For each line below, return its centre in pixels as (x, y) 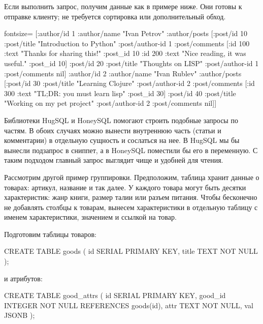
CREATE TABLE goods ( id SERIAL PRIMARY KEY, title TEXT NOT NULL (131, 251)
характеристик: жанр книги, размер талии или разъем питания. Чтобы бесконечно (131, 197)
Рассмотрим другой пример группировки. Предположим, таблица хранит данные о (132, 177)
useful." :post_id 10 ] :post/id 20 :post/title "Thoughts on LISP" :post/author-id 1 (131, 63)
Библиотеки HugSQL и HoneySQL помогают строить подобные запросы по (121, 120)
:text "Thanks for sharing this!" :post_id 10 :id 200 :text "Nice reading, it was (125, 53)
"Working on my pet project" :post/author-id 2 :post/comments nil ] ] (110, 103)
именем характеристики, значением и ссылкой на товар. (90, 217)
